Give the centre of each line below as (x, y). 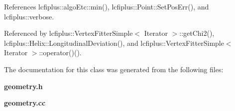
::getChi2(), (197, 33)
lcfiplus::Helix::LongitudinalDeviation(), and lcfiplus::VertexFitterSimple (114, 43)
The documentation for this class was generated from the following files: (114, 69)
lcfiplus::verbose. (29, 16)
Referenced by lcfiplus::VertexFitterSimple (68, 33)
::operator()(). (60, 53)
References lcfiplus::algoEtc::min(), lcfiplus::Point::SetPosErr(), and (107, 6)
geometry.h (23, 86)
